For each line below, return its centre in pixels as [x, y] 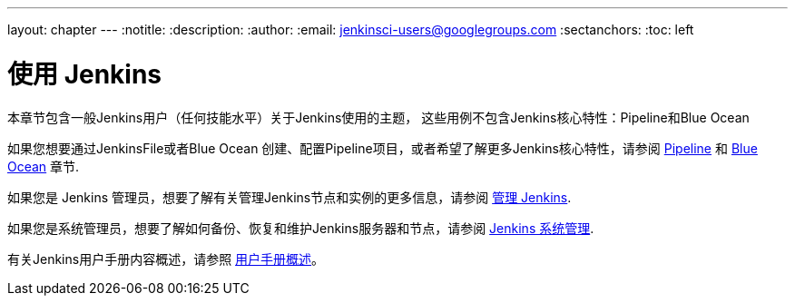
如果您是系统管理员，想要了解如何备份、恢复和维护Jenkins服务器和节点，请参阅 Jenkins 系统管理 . [301, 228]
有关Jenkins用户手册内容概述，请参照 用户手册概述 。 [166, 259]
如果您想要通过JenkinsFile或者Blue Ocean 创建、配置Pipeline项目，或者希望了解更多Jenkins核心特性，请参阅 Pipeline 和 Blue [383, 148]
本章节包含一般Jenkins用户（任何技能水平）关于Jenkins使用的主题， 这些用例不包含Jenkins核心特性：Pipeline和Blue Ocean [378, 117]
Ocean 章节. [44, 166]
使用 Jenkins [85, 74]
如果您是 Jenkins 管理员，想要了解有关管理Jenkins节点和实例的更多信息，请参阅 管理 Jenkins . [290, 197]
